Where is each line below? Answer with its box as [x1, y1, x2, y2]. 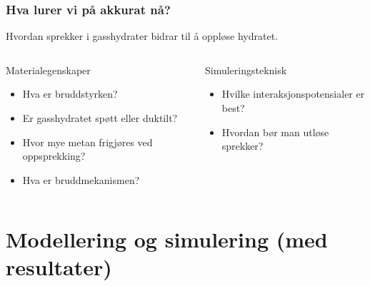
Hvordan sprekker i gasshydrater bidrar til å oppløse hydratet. [6, 29, 278, 44]
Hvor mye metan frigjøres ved [22, 134, 153, 149]
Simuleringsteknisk [204, 62, 287, 77]
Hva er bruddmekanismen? [22, 172, 140, 187]
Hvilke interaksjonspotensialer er [221, 86, 365, 101]
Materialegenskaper [6, 62, 91, 77]
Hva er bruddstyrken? [22, 86, 118, 101]
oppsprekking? [22, 148, 86, 163]
